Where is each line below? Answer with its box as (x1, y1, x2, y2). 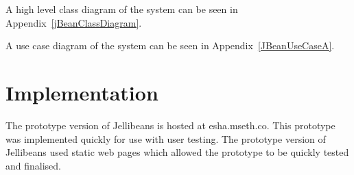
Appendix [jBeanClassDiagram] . (5, 15, 142, 29)
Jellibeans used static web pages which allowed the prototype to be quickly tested (5, 145, 349, 159)
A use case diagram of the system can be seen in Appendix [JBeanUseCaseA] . (5, 38, 335, 53)
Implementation (5, 78, 158, 106)
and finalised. (5, 158, 61, 172)
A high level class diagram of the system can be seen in (5, 2, 238, 16)
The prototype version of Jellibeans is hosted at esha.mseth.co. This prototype (5, 118, 335, 132)
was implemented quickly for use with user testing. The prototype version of (5, 131, 326, 146)
